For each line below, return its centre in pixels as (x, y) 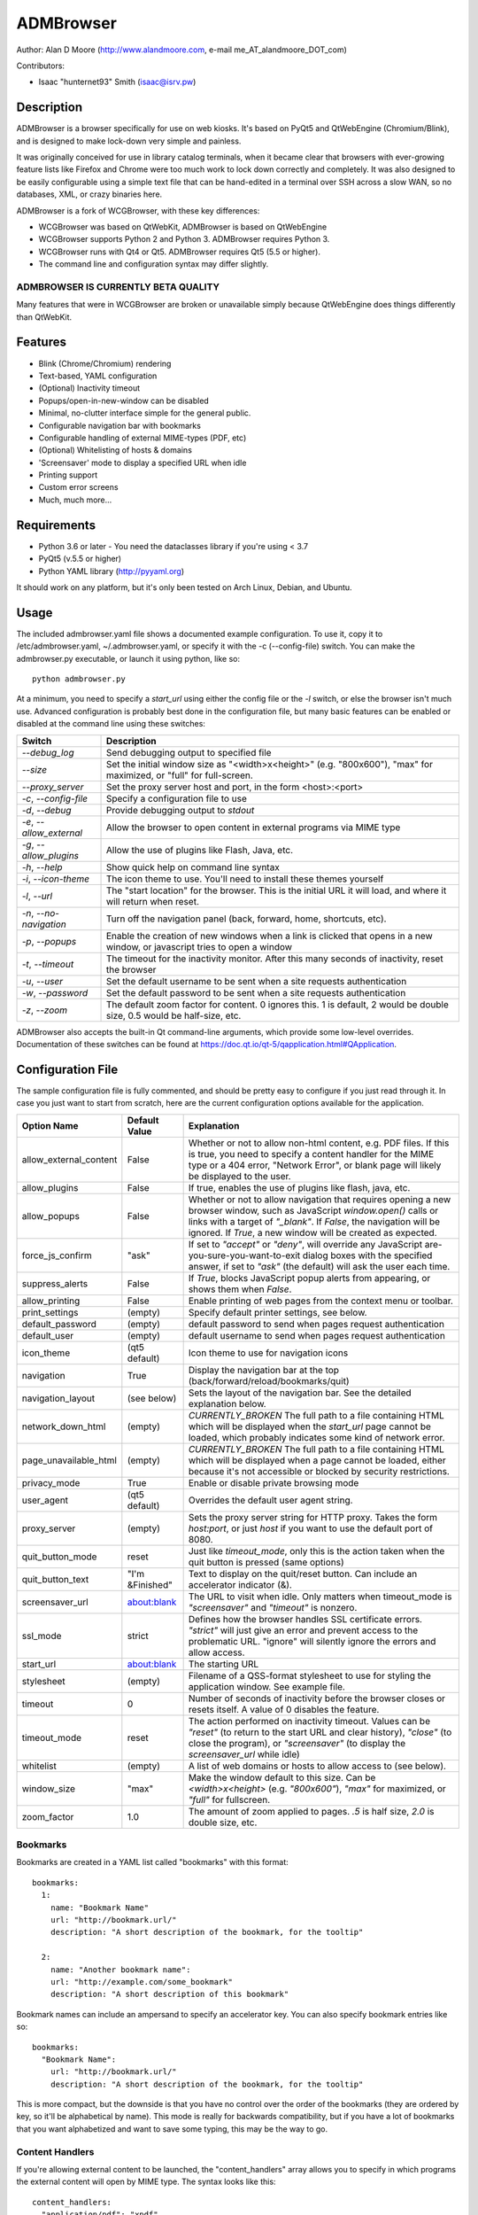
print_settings (50, 1312)
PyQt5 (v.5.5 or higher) (80, 559)
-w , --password (55, 992)
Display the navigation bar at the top (264, 1370)
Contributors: (41, 66)
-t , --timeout (48, 964)
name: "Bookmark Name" (100, 1908)
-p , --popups (49, 941)
